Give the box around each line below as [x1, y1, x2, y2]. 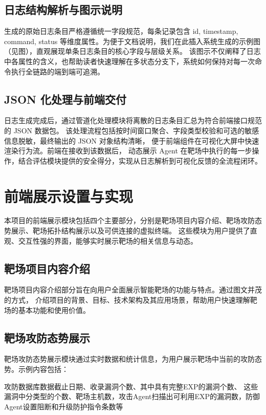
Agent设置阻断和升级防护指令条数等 [4, 401, 123, 411]
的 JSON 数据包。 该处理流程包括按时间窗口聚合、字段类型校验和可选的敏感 [4, 125, 259, 135]
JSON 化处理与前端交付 [4, 91, 126, 107]
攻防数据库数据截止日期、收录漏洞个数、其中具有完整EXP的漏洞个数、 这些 [4, 381, 258, 391]
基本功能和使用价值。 [18, 304, 90, 315]
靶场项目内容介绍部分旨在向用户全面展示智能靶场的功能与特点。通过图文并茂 [4, 284, 262, 295]
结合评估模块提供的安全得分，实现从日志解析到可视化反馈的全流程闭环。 [18, 155, 262, 166]
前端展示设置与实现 [4, 185, 134, 206]
